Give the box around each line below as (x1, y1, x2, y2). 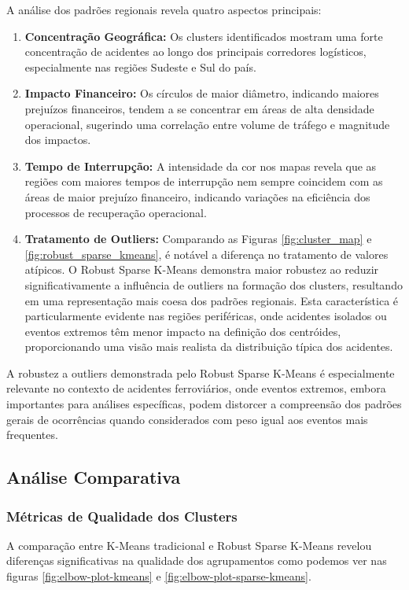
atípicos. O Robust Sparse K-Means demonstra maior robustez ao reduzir (24, 261, 379, 278)
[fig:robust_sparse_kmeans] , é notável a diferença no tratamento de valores (24, 245, 389, 262)
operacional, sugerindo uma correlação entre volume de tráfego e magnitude (24, 116, 390, 132)
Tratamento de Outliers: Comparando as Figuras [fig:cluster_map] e (24, 230, 372, 247)
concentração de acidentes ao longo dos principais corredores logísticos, (24, 43, 367, 60)
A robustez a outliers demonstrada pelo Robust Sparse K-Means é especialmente (6, 364, 395, 381)
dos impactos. (24, 131, 91, 148)
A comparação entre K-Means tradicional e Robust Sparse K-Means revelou (6, 537, 372, 553)
